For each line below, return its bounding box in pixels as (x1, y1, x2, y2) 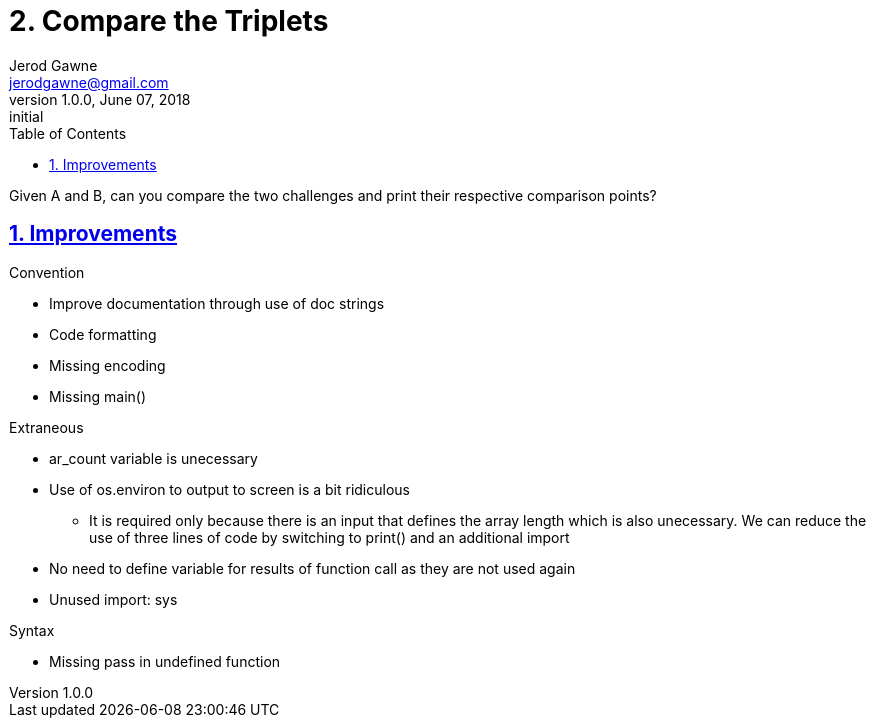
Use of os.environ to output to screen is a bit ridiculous (49, 480, 410, 498)
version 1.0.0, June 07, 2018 (9, 90, 191, 108)
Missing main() (49, 387, 147, 405)
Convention (9, 263, 85, 281)
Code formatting (49, 325, 157, 343)
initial (9, 107, 44, 125)
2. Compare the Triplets (9, 4, 329, 38)
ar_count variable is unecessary (49, 449, 258, 467)
